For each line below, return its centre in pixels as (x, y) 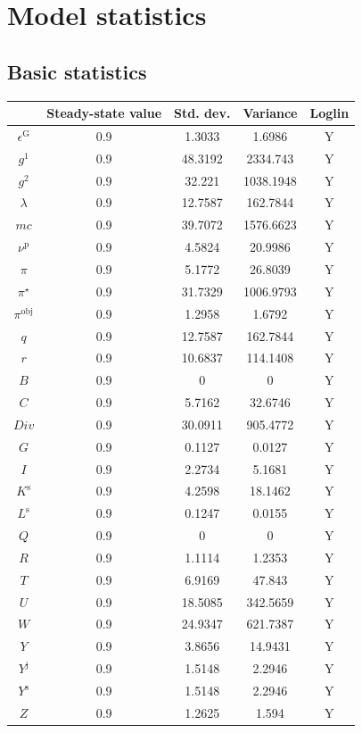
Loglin (329, 113)
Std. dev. (202, 113)
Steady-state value (104, 113)
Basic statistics (77, 71)
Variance (270, 113)
